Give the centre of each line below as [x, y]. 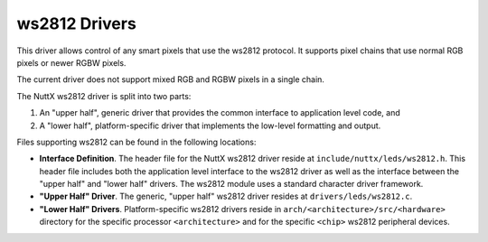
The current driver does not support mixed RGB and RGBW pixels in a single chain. [171, 79]
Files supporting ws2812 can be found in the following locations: [136, 142]
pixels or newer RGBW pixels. [71, 62]
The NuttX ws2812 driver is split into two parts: [104, 96]
